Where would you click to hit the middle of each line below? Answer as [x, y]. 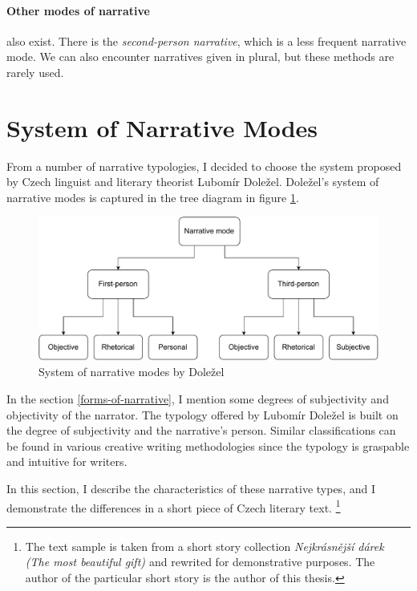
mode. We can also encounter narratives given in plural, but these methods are [200, 57]
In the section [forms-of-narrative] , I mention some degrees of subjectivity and [198, 398]
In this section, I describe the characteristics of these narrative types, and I [191, 488]
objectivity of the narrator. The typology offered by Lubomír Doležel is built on [202, 414]
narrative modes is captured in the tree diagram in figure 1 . [153, 197]
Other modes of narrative [78, 10]
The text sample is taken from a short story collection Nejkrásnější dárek [204, 546]
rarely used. [35, 72]
